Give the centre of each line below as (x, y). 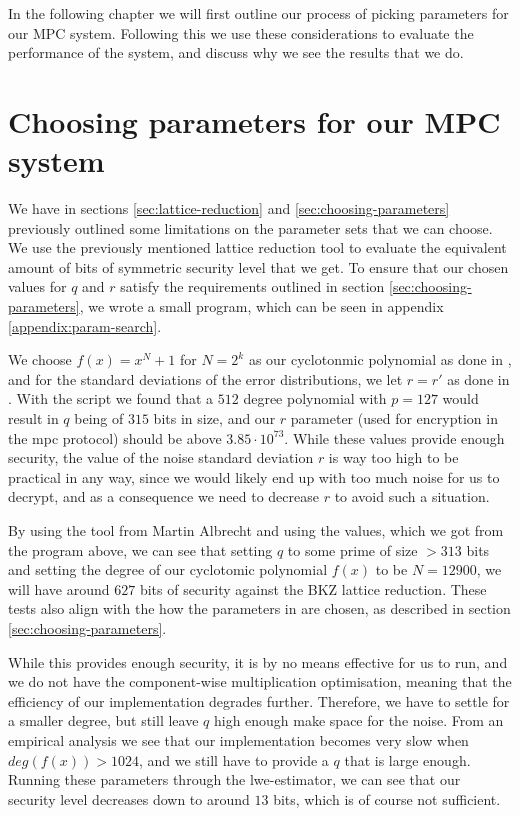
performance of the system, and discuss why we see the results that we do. (236, 52)
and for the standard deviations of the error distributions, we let (205, 378)
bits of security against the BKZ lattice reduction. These (313, 588)
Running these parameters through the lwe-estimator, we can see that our (234, 779)
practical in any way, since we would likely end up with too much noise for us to (254, 476)
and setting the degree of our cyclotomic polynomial (168, 569)
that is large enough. (407, 759)
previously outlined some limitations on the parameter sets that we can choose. (250, 227)
